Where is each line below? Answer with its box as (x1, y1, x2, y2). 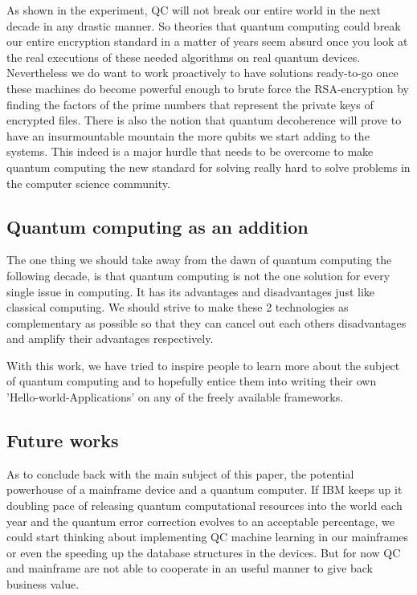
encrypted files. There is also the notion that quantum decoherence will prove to (6, 112, 402, 128)
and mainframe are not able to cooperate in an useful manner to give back (6, 560, 374, 577)
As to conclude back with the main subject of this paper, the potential (6, 465, 354, 482)
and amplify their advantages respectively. (6, 330, 214, 347)
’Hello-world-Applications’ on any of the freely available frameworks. (6, 389, 344, 405)
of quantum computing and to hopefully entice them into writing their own (6, 373, 377, 389)
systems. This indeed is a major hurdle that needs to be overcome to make (6, 143, 374, 160)
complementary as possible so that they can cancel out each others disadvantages (6, 314, 407, 331)
